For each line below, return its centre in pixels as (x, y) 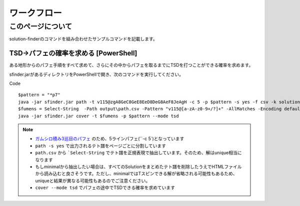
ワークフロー (36, 13)
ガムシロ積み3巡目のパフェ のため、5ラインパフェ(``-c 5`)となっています (110, 139)
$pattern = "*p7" (39, 95)
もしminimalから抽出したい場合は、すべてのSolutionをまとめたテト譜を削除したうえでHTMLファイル (138, 167)
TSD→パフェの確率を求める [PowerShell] (73, 53)
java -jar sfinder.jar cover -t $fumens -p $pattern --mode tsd (99, 116)
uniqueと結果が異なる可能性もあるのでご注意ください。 (92, 181)
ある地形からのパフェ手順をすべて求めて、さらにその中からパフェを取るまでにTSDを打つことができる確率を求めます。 (131, 65)
